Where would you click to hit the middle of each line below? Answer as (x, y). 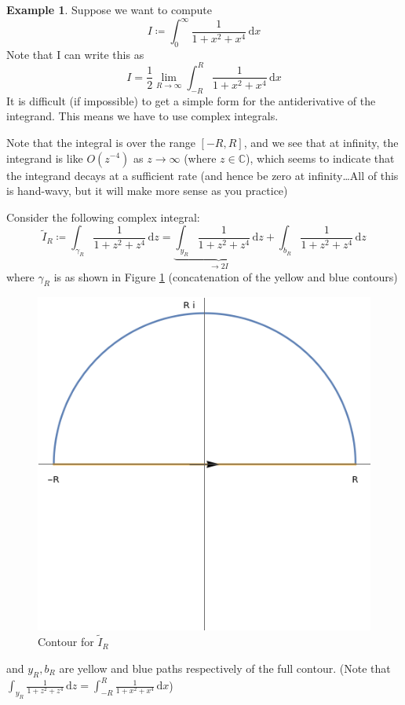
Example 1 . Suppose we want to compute (109, 9)
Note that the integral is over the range (101, 142)
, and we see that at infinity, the (321, 142)
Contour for (66, 642)
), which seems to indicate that (320, 158)
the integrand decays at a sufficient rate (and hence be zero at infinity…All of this (202, 175)
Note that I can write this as (75, 54)
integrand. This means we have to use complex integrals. (142, 116)
